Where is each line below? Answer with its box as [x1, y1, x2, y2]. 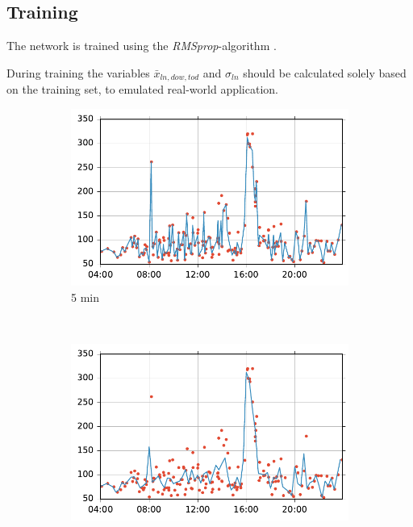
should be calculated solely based [243, 64, 407, 81]
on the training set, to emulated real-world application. [6, 81, 278, 98]
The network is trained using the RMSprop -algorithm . [6, 37, 277, 54]
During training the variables [6, 64, 150, 81]
